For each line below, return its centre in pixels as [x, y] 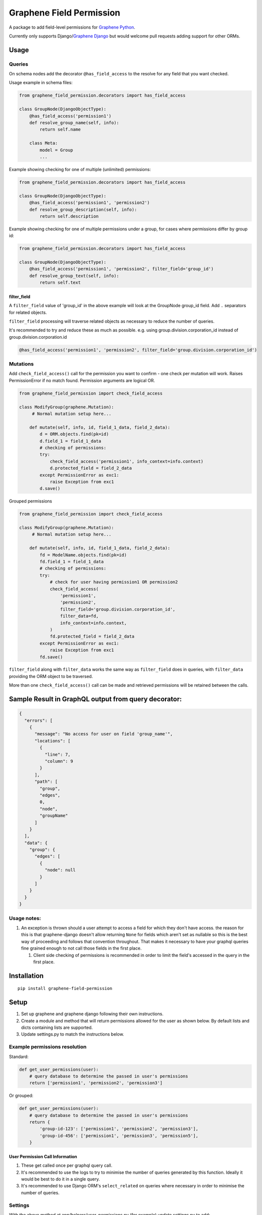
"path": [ [46, 782]
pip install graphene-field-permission [65, 989]
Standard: [19, 1057]
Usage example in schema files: [41, 83]
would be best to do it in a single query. [60, 1179]
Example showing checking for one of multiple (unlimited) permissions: [80, 169]
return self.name [60, 130]
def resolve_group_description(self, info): [83, 209]
